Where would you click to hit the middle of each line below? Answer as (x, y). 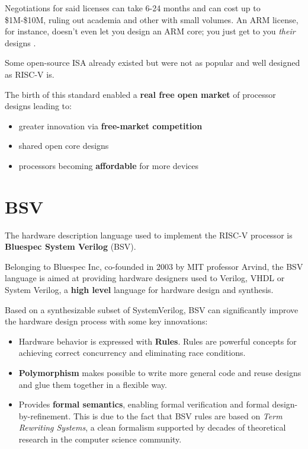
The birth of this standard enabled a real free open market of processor (140, 94)
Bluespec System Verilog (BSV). (70, 246)
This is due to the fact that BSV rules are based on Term (178, 415)
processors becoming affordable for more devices (109, 165)
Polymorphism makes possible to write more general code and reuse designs (160, 372)
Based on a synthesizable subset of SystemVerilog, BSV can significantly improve (152, 309)
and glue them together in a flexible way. (93, 384)
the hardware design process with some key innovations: (106, 321)
